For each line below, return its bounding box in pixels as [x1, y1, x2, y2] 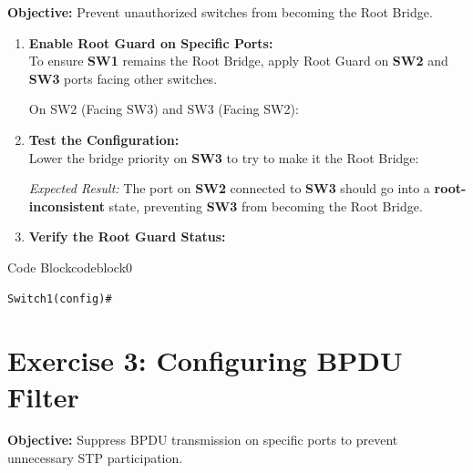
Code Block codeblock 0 [7, 257, 133, 276]
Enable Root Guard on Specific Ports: [28, 33, 273, 52]
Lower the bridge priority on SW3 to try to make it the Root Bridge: [28, 148, 419, 167]
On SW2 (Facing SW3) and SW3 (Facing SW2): [28, 99, 299, 118]
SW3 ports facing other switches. [28, 68, 218, 87]
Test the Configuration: [28, 129, 180, 149]
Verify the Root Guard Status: [28, 227, 226, 246]
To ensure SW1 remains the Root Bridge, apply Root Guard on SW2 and [28, 51, 448, 70]
